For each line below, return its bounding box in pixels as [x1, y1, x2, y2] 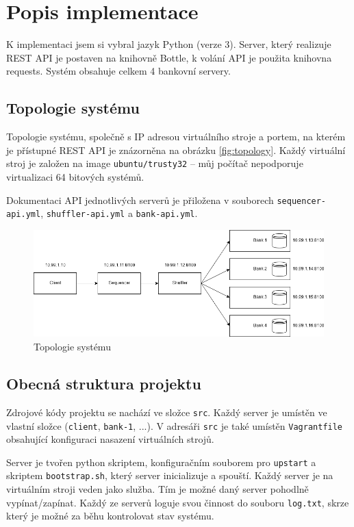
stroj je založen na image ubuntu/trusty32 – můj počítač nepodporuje [6, 156, 303, 170]
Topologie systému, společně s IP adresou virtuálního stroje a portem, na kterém [6, 129, 346, 144]
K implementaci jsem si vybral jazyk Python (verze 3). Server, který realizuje [6, 37, 331, 51]
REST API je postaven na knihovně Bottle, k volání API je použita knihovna [6, 50, 332, 64]
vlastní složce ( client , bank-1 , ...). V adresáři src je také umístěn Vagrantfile [6, 418, 343, 433]
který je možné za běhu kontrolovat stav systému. [6, 509, 214, 523]
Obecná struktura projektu [6, 373, 201, 394]
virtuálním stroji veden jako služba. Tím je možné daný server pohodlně [6, 482, 309, 496]
